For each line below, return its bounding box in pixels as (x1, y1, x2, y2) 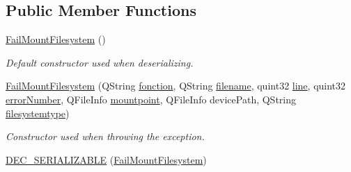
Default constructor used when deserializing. (6, 55, 194, 69)
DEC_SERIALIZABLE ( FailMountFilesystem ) (6, 152, 207, 166)
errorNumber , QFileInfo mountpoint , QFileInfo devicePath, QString (6, 92, 297, 106)
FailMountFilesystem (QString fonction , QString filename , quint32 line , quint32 (6, 78, 346, 93)
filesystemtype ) (6, 105, 70, 120)
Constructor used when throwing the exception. (6, 129, 205, 144)
